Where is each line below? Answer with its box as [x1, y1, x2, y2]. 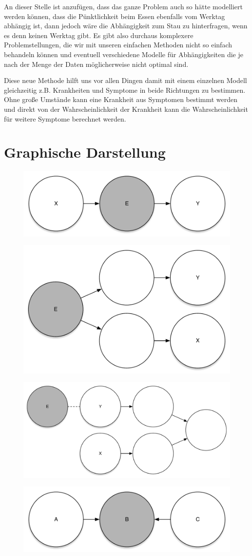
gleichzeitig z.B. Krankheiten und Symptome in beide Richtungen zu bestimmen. [4, 84, 246, 95]
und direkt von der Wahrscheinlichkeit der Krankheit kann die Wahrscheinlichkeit [4, 103, 248, 114]
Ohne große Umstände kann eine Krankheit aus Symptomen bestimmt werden [4, 94, 238, 104]
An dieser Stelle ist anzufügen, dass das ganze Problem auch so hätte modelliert [4, 1, 243, 11]
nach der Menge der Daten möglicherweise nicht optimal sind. [4, 59, 189, 69]
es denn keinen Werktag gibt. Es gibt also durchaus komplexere [4, 30, 194, 40]
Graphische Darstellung [4, 142, 166, 162]
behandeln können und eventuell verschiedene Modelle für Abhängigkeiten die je [4, 49, 243, 59]
